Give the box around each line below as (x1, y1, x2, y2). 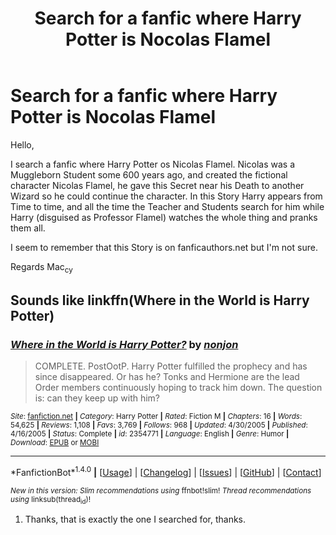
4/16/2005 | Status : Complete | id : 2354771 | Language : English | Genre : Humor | (10, 429, 290, 439)
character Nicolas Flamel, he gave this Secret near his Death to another (10, 179, 305, 191)
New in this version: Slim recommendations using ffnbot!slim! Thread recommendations (10, 486, 312, 496)
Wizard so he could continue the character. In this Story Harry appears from (10, 190, 323, 202)
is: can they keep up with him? (34, 392, 161, 404)
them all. (10, 222, 46, 234)
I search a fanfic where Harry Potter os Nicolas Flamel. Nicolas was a (10, 158, 295, 170)
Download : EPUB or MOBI (10, 438, 100, 448)
